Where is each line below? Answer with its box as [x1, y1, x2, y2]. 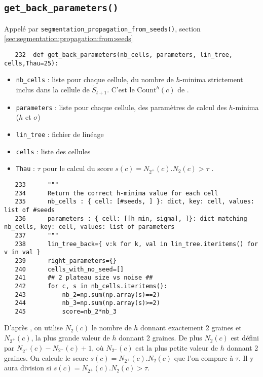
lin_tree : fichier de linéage [16, 128, 104, 139]
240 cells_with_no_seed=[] [15, 265, 124, 273]
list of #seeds [4, 206, 55, 214]
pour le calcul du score [43, 163, 113, 174]
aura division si [4, 362, 52, 373]
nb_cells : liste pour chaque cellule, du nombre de [16, 74, 174, 85]
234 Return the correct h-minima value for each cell [15, 189, 218, 197]
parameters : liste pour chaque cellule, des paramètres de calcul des [16, 101, 227, 112]
